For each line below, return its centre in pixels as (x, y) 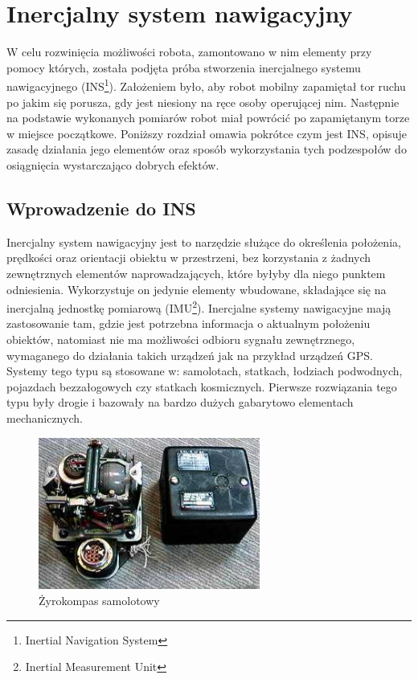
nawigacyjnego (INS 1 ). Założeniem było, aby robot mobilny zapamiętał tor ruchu (206, 85)
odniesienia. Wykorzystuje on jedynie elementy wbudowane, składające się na (197, 289)
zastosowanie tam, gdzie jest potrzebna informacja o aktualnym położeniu (189, 323)
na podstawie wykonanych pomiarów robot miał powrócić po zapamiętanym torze (208, 118)
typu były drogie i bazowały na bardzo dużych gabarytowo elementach (180, 402)
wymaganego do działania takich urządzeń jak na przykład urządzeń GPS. (190, 355)
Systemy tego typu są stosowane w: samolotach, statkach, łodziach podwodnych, (205, 371)
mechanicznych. (45, 417)
